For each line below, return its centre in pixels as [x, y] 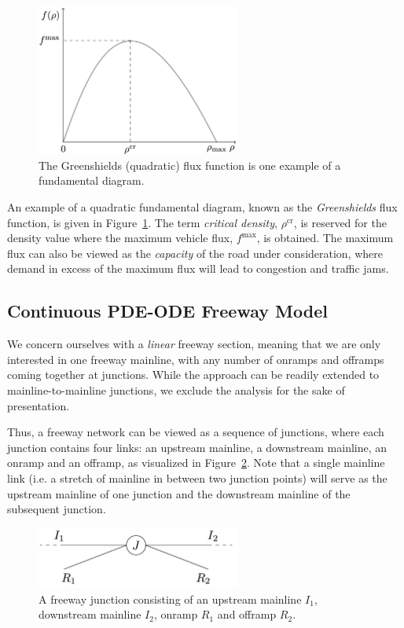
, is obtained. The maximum [325, 238]
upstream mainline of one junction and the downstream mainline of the [179, 493]
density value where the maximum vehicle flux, [120, 238]
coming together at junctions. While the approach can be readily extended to [193, 375]
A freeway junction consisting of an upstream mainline [170, 599]
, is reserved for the [340, 222]
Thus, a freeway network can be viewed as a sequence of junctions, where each [196, 432]
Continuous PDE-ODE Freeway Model [167, 311]
